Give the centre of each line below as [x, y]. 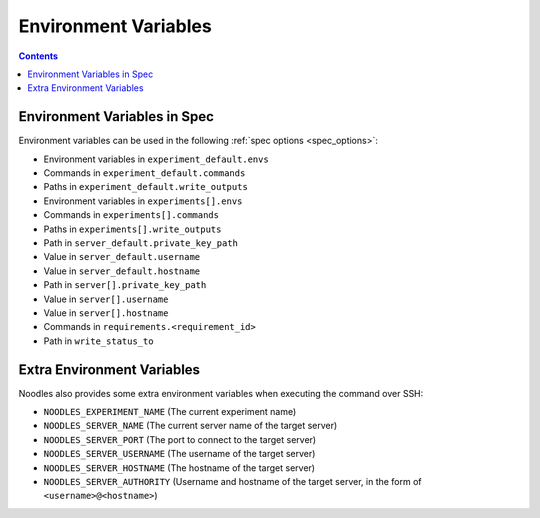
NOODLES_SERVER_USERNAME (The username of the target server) [179, 454]
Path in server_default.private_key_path [141, 242]
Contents [38, 56]
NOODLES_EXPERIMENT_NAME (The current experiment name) [170, 411]
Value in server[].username [106, 299]
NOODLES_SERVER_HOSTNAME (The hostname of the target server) [179, 467]
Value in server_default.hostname [122, 271]
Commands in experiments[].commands [131, 215]
